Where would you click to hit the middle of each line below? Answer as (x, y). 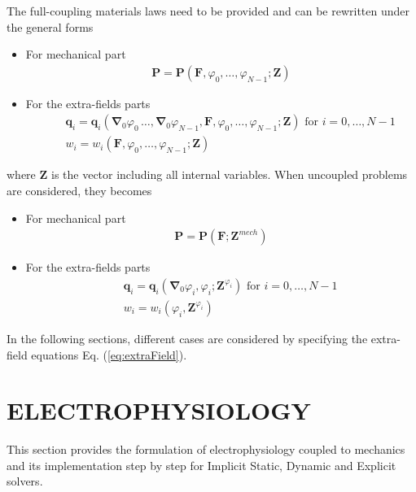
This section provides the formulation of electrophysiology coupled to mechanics (206, 449)
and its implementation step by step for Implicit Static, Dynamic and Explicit (201, 465)
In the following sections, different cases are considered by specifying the (187, 338)
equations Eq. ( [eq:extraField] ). (109, 354)
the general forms (50, 26)
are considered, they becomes (79, 191)
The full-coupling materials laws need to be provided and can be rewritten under (208, 11)
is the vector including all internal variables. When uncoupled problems (229, 174)
